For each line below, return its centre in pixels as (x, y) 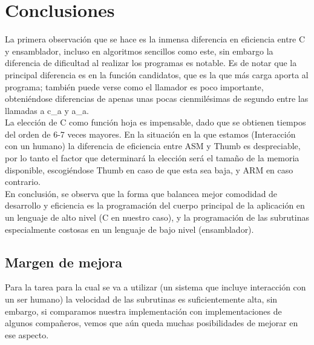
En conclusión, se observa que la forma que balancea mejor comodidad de (141, 193)
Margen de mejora (64, 262)
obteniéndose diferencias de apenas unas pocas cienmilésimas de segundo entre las (157, 99)
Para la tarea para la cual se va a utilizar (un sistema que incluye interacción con (155, 287)
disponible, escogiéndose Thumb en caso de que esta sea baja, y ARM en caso (149, 169)
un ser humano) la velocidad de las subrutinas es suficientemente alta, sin (141, 299)
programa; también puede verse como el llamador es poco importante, (134, 86)
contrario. (23, 182)
